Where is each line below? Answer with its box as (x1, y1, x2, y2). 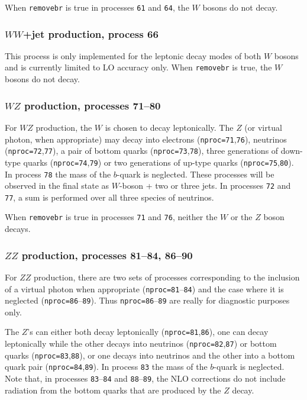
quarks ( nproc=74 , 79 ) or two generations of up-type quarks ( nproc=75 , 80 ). (23, 156, 294, 168)
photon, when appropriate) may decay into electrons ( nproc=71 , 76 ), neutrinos (5, 133, 287, 145)
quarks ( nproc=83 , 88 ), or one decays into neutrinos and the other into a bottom (5, 349, 295, 361)
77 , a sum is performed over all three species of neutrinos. (5, 191, 214, 203)
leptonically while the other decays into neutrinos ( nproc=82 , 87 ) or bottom (5, 337, 277, 350)
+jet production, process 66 (22, 26, 159, 41)
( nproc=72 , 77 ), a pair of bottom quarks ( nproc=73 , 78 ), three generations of (5, 144, 279, 157)
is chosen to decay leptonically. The (105, 121, 234, 133)
